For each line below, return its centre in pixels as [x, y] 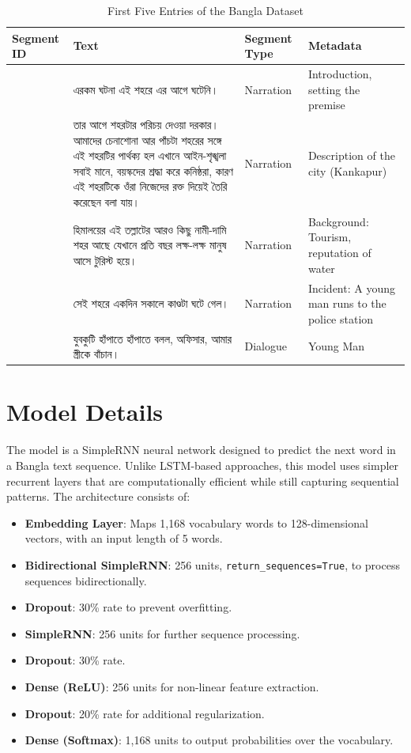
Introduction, [340, 74]
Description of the [351, 155]
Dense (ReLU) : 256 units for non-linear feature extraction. [172, 686]
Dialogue [266, 346]
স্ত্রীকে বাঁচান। [96, 354]
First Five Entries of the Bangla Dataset [205, 10]
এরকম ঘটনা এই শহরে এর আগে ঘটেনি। [146, 89]
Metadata [335, 45]
